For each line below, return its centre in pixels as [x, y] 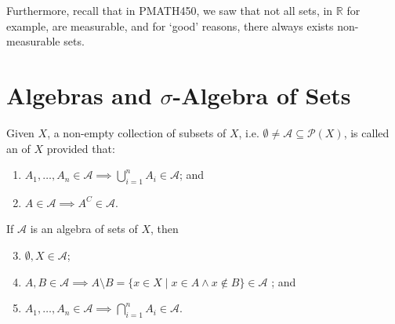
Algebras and [79, 95]
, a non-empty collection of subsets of [137, 132]
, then [165, 229]
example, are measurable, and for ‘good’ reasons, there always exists [170, 25]
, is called [366, 132]
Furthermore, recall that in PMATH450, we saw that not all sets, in [170, 10]
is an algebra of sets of [84, 229]
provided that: [81, 148]
